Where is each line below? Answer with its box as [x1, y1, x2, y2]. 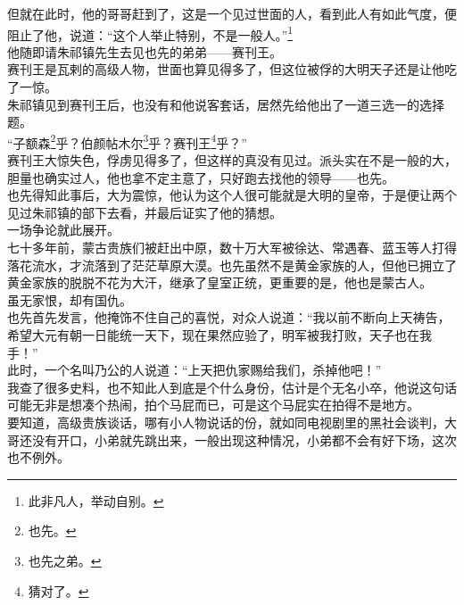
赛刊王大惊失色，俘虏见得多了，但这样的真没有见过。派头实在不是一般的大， [7, 151, 457, 170]
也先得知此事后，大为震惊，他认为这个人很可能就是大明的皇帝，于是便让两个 [7, 186, 457, 204]
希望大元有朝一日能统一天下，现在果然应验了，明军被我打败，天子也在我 [7, 326, 432, 344]
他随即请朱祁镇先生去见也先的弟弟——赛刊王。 [7, 42, 282, 61]
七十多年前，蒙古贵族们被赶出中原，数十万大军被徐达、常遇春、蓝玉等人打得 [7, 238, 457, 257]
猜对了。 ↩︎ [28, 581, 89, 600]
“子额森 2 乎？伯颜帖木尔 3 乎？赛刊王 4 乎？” [7, 130, 247, 152]
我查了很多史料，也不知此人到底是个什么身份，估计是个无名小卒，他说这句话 [7, 377, 457, 396]
